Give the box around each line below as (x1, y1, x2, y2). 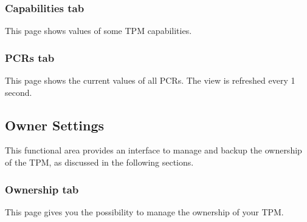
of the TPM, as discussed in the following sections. (5, 156, 194, 169)
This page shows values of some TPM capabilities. (5, 24, 192, 37)
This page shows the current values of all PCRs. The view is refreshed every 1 (5, 74, 295, 87)
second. (5, 86, 32, 98)
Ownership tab (5, 181, 79, 197)
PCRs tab (5, 50, 55, 65)
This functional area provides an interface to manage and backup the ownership (5, 144, 302, 156)
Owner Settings (5, 115, 105, 134)
